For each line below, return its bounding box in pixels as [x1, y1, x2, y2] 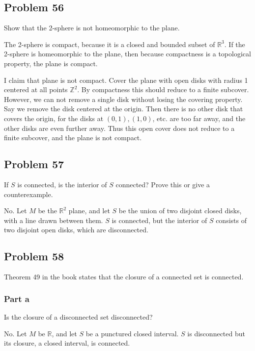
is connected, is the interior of [17, 179, 107, 189]
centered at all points [4, 84, 68, 95]
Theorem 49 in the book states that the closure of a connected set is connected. [4, 272, 244, 282]
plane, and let [68, 205, 110, 216]
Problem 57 [4, 156, 64, 172]
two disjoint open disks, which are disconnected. [4, 225, 148, 235]
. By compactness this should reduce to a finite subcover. [77, 84, 249, 95]
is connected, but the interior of [112, 215, 207, 225]
